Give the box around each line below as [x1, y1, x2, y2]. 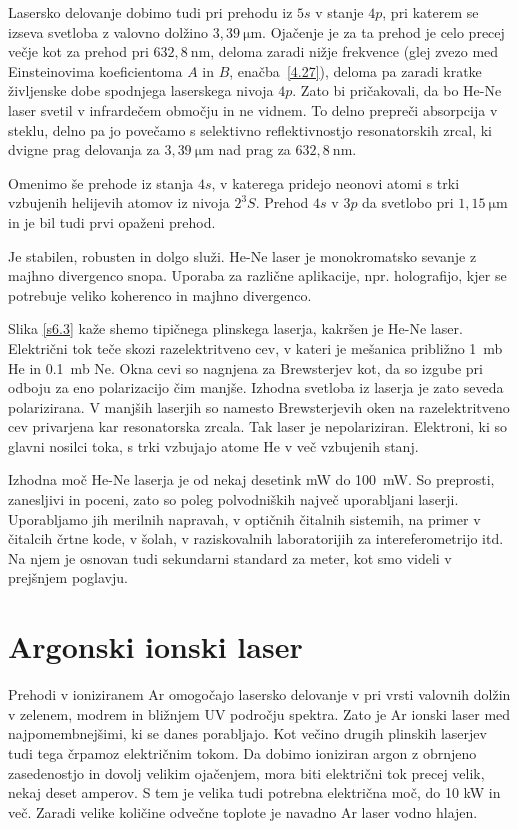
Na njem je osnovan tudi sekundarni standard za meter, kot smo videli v [8, 547, 452, 568]
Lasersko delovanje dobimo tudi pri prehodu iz [8, 2, 293, 22]
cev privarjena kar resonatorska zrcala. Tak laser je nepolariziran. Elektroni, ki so [8, 416, 508, 437]
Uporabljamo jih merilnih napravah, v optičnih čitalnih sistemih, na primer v [8, 508, 481, 529]
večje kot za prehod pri [8, 41, 149, 62]
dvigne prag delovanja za [8, 139, 160, 160]
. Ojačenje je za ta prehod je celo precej [262, 21, 505, 42]
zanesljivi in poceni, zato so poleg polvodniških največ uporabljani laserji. [8, 489, 459, 510]
